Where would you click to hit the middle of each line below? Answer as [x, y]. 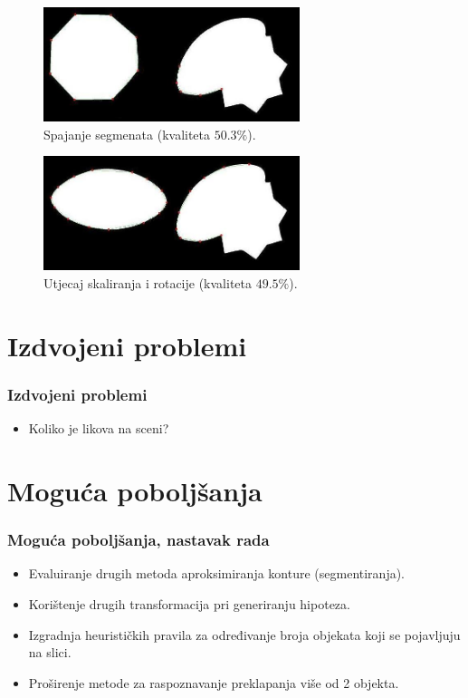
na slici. [50, 652]
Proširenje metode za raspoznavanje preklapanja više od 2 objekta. [214, 682]
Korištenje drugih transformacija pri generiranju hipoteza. [189, 604]
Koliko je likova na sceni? [99, 428]
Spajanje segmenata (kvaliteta [127, 134]
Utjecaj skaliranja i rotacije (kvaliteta [148, 283]
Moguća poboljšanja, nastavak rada [138, 540]
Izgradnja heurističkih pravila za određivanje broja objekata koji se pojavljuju [244, 634]
